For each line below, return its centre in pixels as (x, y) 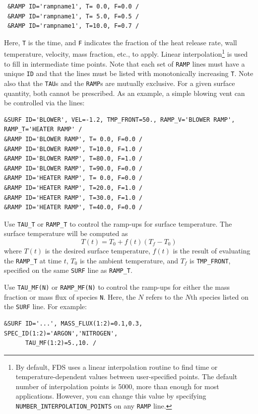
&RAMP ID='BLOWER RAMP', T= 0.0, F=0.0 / (73, 139)
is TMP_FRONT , (210, 260)
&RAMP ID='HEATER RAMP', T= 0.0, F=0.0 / (73, 178)
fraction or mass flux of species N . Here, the (70, 296)
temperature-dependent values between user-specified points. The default (127, 376)
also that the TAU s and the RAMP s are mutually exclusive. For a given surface (120, 83)
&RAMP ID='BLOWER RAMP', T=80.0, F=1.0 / (73, 159)
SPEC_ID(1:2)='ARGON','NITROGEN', (61, 333)
